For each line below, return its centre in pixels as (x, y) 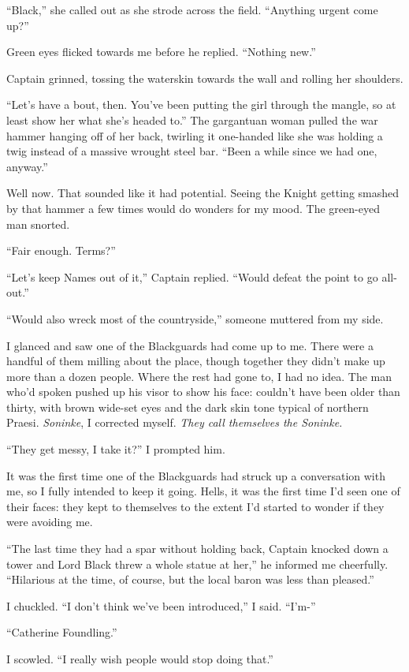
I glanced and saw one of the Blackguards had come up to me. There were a (190, 345)
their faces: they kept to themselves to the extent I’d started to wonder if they (195, 506)
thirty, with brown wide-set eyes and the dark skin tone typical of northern (188, 407)
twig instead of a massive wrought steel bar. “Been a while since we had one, (192, 151)
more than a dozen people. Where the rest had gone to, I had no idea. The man (199, 376)
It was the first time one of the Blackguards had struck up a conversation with (196, 475)
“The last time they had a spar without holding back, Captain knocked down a (197, 549)
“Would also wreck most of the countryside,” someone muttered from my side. (195, 318)
